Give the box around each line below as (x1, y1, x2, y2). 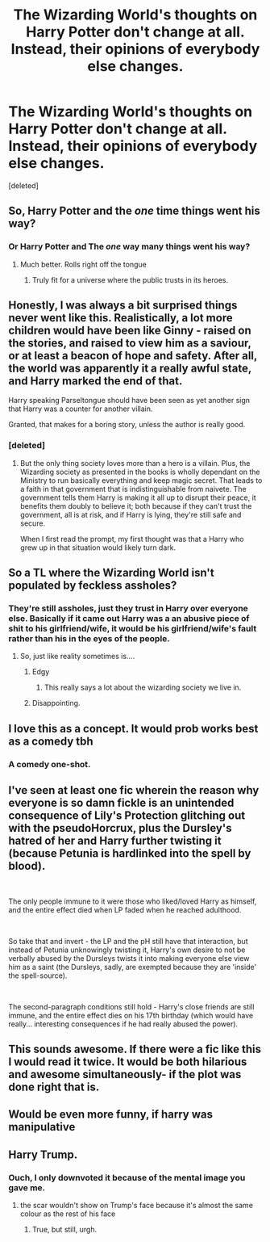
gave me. (8, 1181, 46, 1193)
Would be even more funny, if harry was (8, 1108, 214, 1122)
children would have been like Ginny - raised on (8, 324, 251, 338)
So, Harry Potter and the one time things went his (8, 204, 260, 218)
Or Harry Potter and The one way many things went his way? (8, 241, 251, 252)
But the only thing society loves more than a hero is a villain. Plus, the (19, 458, 251, 468)
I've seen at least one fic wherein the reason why (8, 783, 260, 797)
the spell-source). (8, 971, 68, 980)
